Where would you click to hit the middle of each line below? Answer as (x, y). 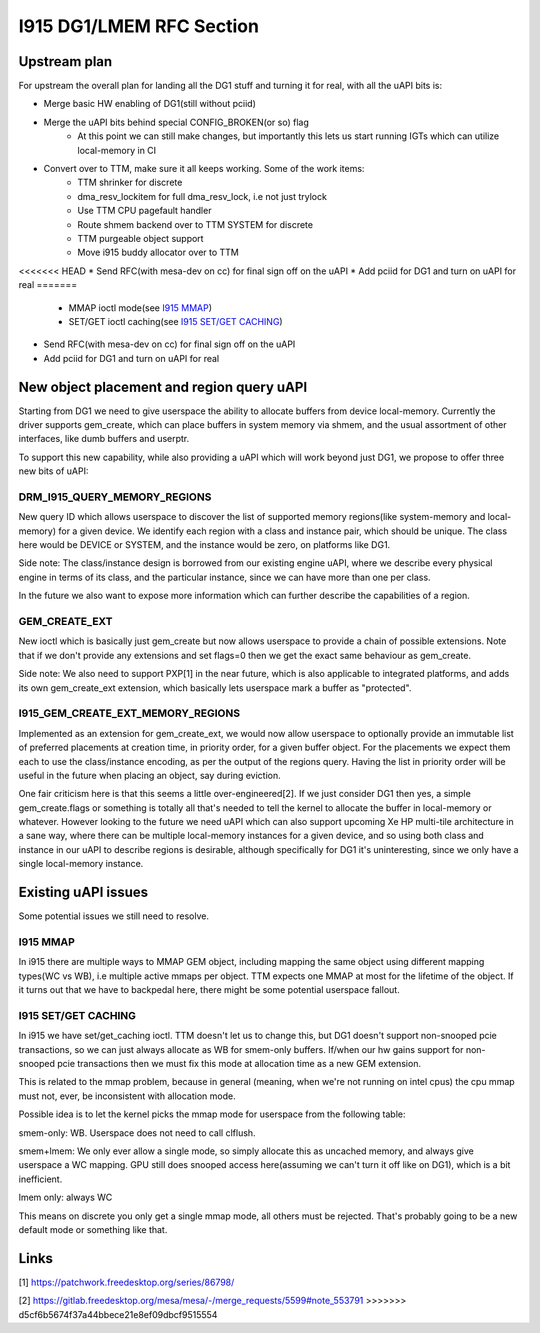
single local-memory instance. (81, 864)
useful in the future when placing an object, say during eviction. (149, 775)
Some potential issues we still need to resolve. (114, 916)
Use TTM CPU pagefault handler (144, 211)
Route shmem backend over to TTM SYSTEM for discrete (195, 224)
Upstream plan (65, 61)
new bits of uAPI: (53, 471)
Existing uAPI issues (83, 892)
